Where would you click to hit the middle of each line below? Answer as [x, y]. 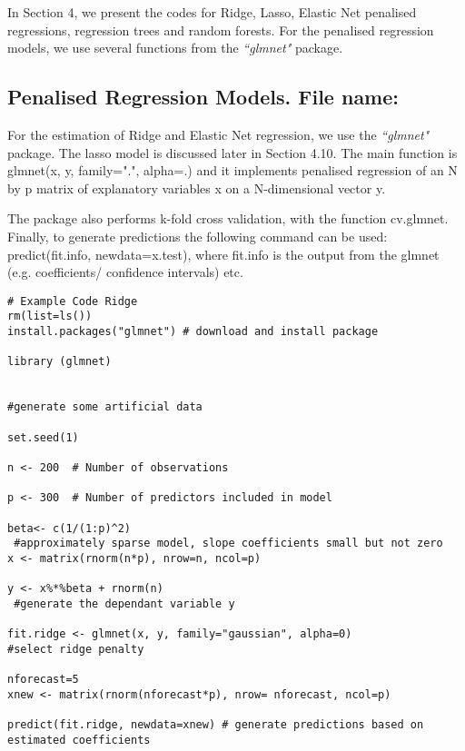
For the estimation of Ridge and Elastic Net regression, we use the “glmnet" [218, 134]
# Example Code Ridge [73, 301]
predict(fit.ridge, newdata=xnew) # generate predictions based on [216, 725]
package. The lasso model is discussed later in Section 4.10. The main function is [232, 152]
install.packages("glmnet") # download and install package [193, 332]
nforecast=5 [43, 680]
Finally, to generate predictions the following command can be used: [198, 236]
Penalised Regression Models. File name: [203, 97]
